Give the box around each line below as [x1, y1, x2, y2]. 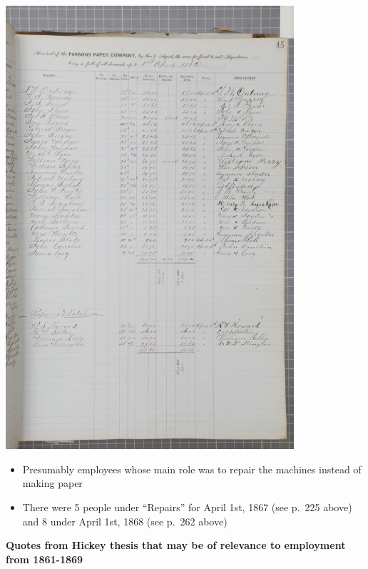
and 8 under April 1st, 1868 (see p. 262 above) [22, 513, 228, 528]
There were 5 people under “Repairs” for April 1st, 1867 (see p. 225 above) [22, 499, 352, 514]
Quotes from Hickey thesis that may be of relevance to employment [6, 538, 346, 553]
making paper [22, 475, 83, 490]
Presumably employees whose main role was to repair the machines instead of [22, 461, 362, 476]
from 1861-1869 [6, 551, 83, 566]
